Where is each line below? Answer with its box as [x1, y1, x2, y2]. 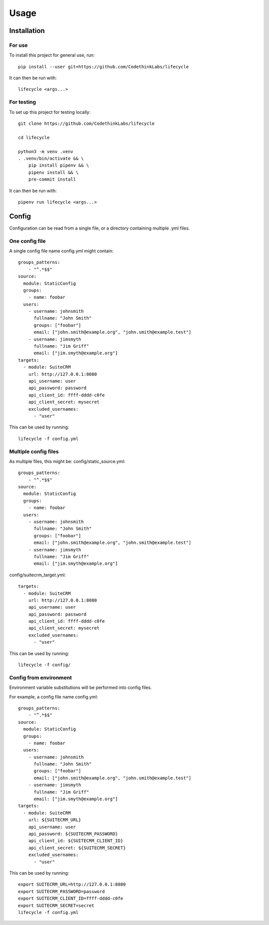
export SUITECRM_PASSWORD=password [18, 889, 105, 894]
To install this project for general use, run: [9, 52, 95, 58]
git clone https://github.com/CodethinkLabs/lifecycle [18, 121, 155, 127]
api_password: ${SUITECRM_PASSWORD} [28, 831, 118, 837]
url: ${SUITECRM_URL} [28, 817, 82, 823]
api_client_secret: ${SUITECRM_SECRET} [28, 845, 126, 851]
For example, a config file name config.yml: [9, 694, 98, 699]
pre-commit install [28, 177, 76, 182]
